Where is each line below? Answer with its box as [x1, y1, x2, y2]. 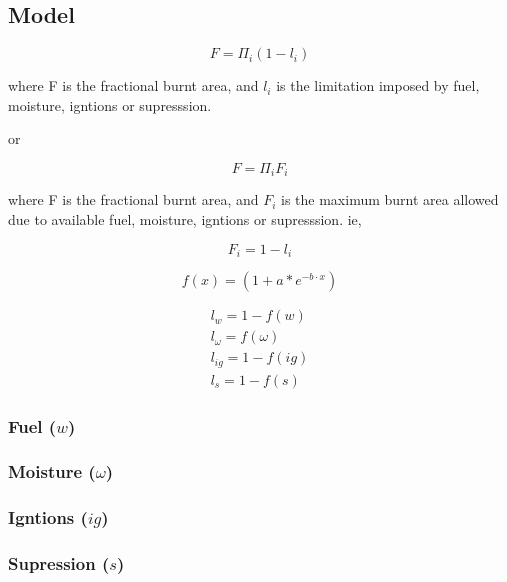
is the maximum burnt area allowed [281, 189, 499, 210]
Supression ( [8, 551, 110, 576]
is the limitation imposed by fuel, [276, 75, 480, 96]
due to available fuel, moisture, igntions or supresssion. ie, [8, 209, 362, 230]
